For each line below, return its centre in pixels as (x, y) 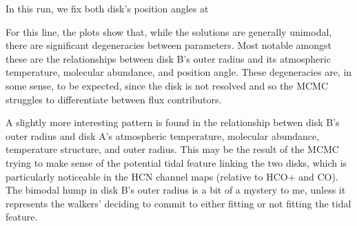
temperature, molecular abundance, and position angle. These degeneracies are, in (179, 72)
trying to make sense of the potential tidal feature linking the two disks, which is (176, 162)
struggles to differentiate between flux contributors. (114, 99)
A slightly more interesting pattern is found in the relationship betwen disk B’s (173, 122)
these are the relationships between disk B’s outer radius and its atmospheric (168, 58)
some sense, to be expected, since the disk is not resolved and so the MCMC (167, 85)
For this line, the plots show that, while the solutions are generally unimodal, (169, 31)
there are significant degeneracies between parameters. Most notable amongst (169, 45)
